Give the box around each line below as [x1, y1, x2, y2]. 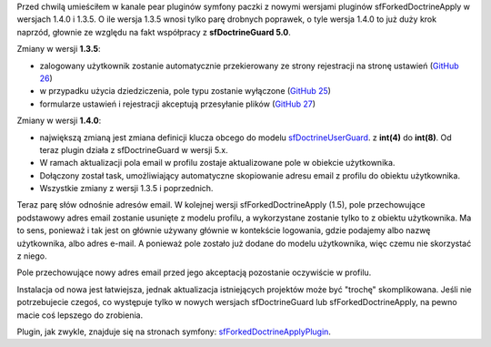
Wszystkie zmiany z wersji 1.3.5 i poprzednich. [39, 183, 214, 194]
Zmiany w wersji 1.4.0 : [16, 115, 102, 127]
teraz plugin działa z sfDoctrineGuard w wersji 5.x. [39, 144, 229, 155]
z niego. [16, 250, 47, 261]
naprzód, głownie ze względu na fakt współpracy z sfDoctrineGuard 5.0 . [16, 26, 291, 37]
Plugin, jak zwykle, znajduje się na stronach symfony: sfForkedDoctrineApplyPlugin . [16, 326, 332, 337]
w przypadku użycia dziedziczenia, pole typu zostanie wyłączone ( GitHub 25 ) [39, 86, 332, 97]
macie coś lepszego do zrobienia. [16, 310, 144, 321]
